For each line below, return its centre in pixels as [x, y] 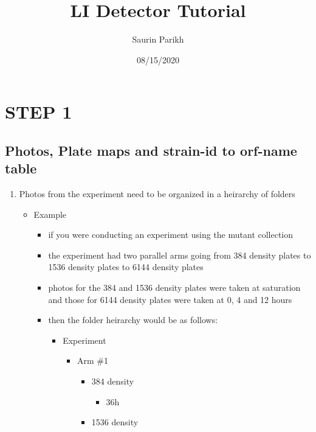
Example [50, 214]
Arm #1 [92, 361]
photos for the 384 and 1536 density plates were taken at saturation [174, 287]
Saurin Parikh [158, 39]
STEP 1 [39, 112]
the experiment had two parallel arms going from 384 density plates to [180, 255]
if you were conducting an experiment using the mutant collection [171, 235]
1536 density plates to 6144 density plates [126, 267]
